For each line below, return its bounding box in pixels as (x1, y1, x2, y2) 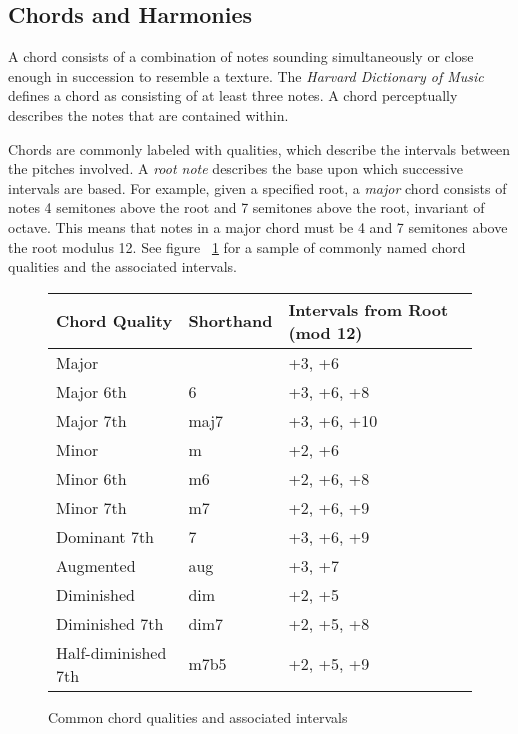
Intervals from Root (288, 297, 449, 321)
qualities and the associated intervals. (8, 256, 238, 277)
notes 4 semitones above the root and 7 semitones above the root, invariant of (8, 197, 485, 218)
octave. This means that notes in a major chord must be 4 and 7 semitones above (8, 216, 508, 237)
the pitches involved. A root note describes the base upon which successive (8, 158, 463, 179)
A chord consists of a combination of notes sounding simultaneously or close (8, 46, 474, 67)
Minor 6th (56, 466, 127, 490)
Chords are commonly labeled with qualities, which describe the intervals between (8, 138, 511, 159)
